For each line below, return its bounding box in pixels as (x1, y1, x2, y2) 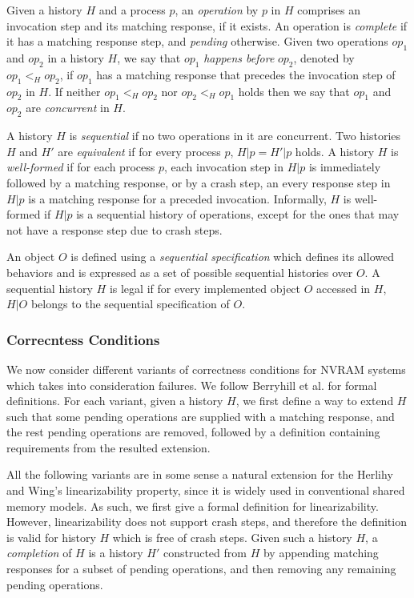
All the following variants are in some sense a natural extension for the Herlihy (6, 466, 393, 483)
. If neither (48, 82, 101, 99)
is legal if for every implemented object (109, 279, 301, 296)
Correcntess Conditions (6, 329, 160, 349)
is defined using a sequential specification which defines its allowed (70, 248, 394, 265)
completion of (6, 544, 72, 561)
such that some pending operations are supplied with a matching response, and (6, 407, 395, 424)
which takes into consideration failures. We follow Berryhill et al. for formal (6, 376, 377, 393)
